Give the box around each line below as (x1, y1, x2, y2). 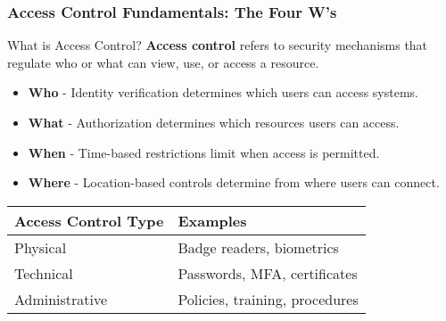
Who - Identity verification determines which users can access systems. (28, 83, 418, 102)
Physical (14, 236, 67, 258)
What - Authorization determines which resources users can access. (28, 113, 400, 131)
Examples (178, 210, 247, 231)
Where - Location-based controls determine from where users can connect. (28, 173, 440, 192)
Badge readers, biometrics (178, 236, 339, 258)
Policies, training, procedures (178, 288, 359, 309)
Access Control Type (14, 210, 164, 231)
